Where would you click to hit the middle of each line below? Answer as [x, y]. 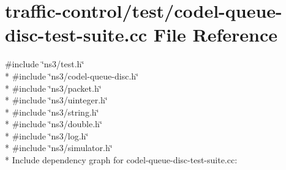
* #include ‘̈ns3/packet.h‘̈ [53, 88]
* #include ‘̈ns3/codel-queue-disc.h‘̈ [72, 76]
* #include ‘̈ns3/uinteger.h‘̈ [56, 100]
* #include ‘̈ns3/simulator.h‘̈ [59, 148]
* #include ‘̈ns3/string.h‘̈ [52, 112]
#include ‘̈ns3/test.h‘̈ [45, 64]
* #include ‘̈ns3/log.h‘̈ [47, 135]
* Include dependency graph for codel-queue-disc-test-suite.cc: [121, 160]
